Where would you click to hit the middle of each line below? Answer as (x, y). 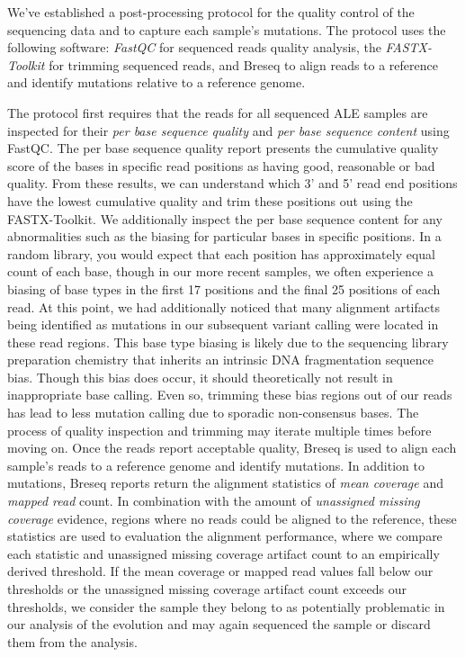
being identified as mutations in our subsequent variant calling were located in (223, 324)
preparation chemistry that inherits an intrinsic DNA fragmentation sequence (221, 360)
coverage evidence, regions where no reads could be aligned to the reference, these (232, 518)
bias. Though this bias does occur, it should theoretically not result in (200, 377)
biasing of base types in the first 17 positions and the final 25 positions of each (224, 288)
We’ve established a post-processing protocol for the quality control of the (211, 12)
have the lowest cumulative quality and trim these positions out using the (210, 200)
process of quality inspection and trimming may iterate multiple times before (219, 430)
